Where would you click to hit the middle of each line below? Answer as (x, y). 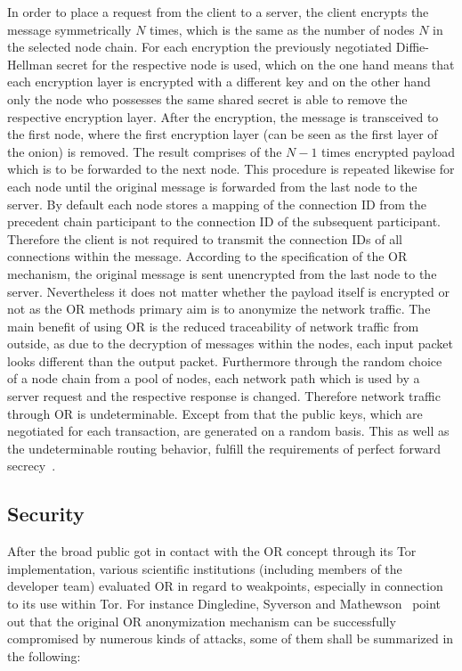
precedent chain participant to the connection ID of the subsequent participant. (224, 221)
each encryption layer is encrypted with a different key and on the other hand (219, 82)
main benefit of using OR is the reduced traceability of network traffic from (213, 326)
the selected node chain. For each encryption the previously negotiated (200, 47)
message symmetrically (69, 29)
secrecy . (32, 466)
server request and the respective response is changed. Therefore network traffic (224, 396)
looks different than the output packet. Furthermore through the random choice (225, 360)
